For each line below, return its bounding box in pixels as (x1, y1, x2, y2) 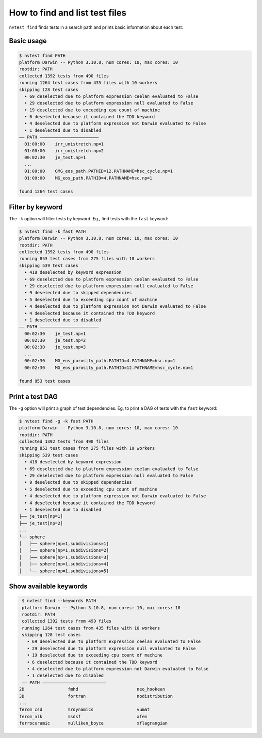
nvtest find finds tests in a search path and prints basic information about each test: (9, 24, 183, 30)
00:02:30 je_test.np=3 (24, 344, 86, 350)
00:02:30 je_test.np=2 (24, 338, 86, 343)
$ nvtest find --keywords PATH (22, 598, 97, 604)
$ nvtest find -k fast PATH (19, 228, 86, 234)
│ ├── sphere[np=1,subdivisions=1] (19, 541, 109, 546)
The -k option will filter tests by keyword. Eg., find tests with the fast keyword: (9, 215, 168, 221)
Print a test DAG (9, 392, 58, 401)
